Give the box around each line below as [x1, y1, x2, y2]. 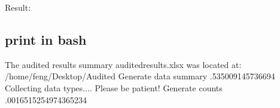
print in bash [5, 30, 87, 48]
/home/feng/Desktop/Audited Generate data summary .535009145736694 [5, 70, 275, 82]
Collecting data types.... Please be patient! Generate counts [5, 81, 223, 94]
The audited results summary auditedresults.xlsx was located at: [5, 58, 242, 70]
